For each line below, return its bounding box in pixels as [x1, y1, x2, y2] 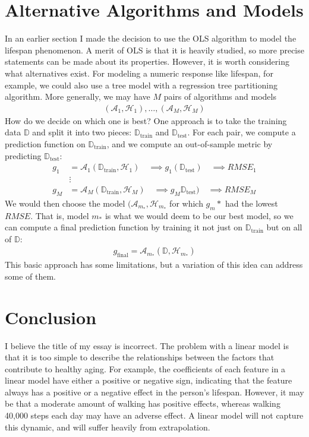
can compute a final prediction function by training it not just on [5, 221, 242, 233]
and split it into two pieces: [32, 126, 132, 138]
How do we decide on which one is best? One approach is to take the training [5, 114, 287, 126]
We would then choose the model [5, 197, 125, 209]
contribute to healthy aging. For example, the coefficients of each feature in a [5, 362, 286, 375]
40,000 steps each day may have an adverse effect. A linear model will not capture [5, 409, 304, 422]
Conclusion [5, 305, 97, 329]
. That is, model [30, 209, 89, 221]
